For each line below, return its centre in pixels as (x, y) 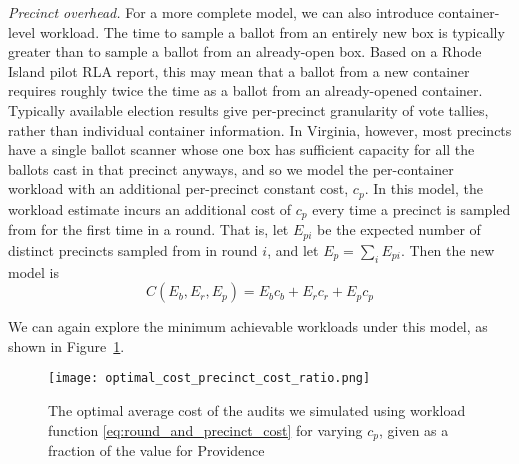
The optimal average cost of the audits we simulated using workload (257, 409)
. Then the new (447, 249)
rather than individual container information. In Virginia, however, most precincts (260, 129)
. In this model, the (423, 188)
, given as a (413, 429)
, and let (293, 249)
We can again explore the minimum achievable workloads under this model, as (248, 326)
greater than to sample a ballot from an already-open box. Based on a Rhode (245, 51)
